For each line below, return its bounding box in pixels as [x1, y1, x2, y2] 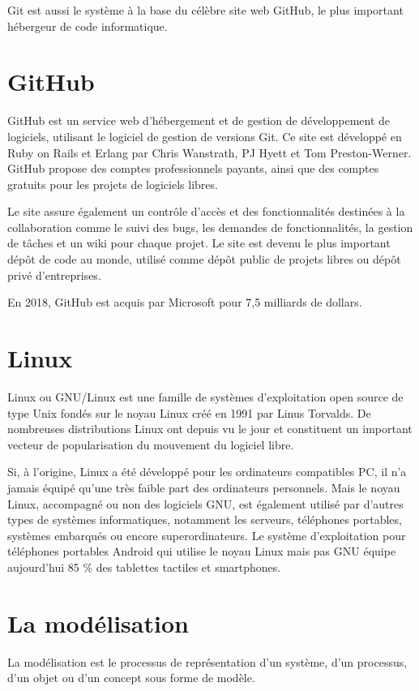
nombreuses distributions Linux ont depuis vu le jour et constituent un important [7, 420, 413, 437]
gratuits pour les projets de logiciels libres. [7, 175, 218, 192]
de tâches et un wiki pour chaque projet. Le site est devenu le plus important [7, 234, 391, 251]
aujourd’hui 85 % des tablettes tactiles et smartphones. [7, 558, 281, 575]
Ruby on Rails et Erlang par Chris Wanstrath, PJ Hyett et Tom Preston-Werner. [7, 144, 412, 161]
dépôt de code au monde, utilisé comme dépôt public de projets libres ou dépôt [7, 251, 401, 268]
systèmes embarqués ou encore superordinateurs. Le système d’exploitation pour [7, 526, 406, 543]
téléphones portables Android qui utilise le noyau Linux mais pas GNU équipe [7, 543, 396, 560]
